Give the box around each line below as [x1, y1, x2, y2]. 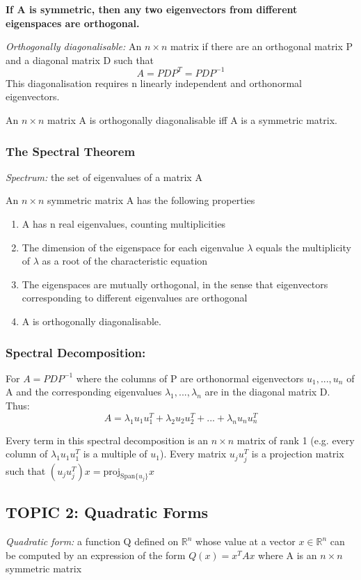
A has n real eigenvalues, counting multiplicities [22, 217, 226, 231]
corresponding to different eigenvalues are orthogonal [22, 290, 248, 305]
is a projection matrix [251, 446, 344, 461]
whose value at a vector [195, 534, 296, 549]
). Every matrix [159, 446, 227, 461]
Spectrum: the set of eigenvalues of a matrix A [6, 169, 202, 184]
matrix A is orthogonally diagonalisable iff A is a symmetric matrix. [47, 113, 337, 127]
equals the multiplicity [255, 240, 351, 254]
